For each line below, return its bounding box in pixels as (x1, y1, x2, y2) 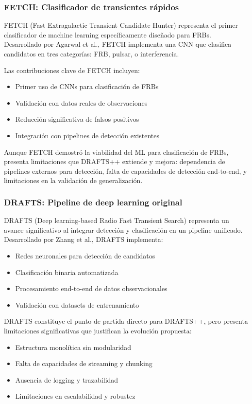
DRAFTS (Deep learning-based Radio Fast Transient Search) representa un (4, 215, 229, 225)
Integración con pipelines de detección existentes (15, 130, 159, 140)
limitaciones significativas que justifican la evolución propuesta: (4, 325, 192, 335)
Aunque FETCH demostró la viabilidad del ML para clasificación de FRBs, (4, 147, 229, 157)
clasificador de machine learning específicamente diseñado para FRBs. (4, 29, 211, 39)
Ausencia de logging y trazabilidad (15, 374, 118, 385)
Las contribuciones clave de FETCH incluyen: (4, 65, 140, 75)
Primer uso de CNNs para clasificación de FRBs (15, 81, 159, 92)
